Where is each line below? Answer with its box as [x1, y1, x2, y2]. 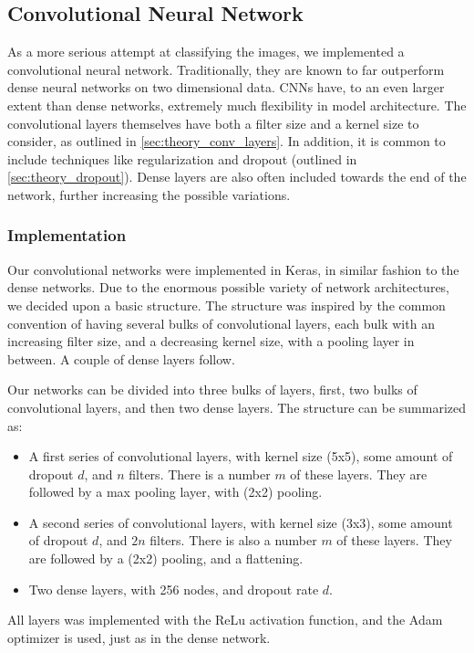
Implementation [7, 224, 127, 247]
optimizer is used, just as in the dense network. [7, 627, 271, 647]
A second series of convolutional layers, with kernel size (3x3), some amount [28, 512, 453, 532]
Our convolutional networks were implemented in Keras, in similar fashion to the [7, 259, 459, 279]
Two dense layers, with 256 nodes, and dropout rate [28, 579, 319, 598]
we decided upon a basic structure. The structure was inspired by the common [7, 295, 446, 314]
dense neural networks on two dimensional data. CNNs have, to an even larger [7, 78, 445, 97]
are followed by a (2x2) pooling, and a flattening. [28, 549, 304, 568]
